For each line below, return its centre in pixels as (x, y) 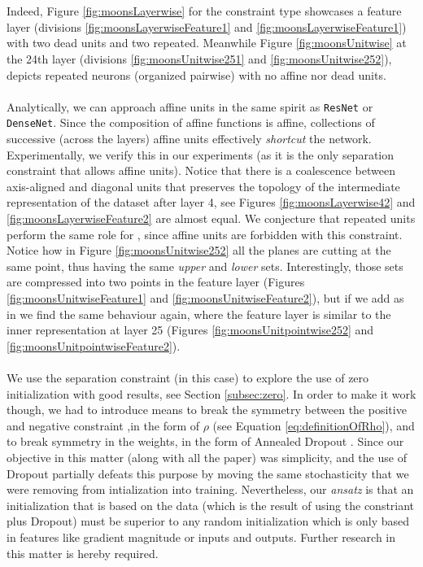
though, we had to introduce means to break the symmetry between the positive (207, 410)
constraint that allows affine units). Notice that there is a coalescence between (201, 170)
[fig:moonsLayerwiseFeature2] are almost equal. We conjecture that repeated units (211, 218)
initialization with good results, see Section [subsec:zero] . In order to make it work (211, 393)
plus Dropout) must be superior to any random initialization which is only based (208, 521)
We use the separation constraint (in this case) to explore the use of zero (188, 377)
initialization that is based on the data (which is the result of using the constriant (211, 505)
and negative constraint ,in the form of (103, 425)
